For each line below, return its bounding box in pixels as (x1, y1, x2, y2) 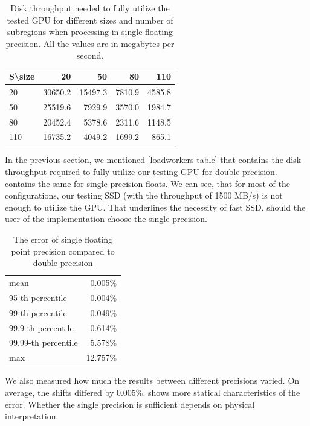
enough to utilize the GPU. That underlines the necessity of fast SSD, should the (5, 200, 306, 213)
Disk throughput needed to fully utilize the (10, 2, 170, 14)
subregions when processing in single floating (7, 25, 173, 38)
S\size (9, 69, 35, 82)
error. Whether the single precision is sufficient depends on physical (5, 398, 255, 410)
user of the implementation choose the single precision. (5, 212, 207, 225)
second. (76, 49, 104, 62)
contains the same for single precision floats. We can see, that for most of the (5, 177, 290, 189)
